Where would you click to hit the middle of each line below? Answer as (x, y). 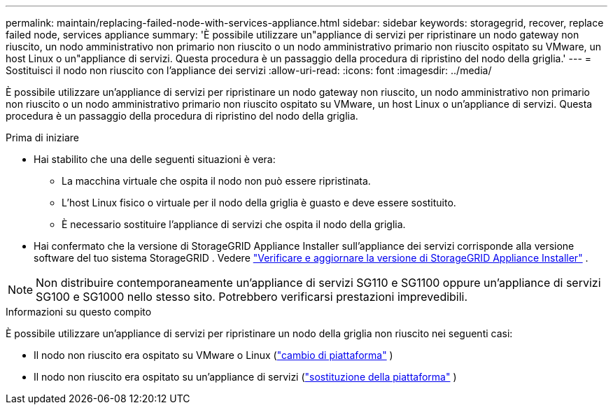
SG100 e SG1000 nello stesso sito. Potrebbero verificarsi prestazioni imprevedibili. (252, 297)
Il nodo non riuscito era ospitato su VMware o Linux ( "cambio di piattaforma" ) (213, 355)
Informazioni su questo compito (79, 312)
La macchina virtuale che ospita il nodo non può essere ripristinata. (216, 181)
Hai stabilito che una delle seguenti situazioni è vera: (155, 159)
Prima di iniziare (42, 137)
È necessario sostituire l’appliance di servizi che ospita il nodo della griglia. (234, 224)
